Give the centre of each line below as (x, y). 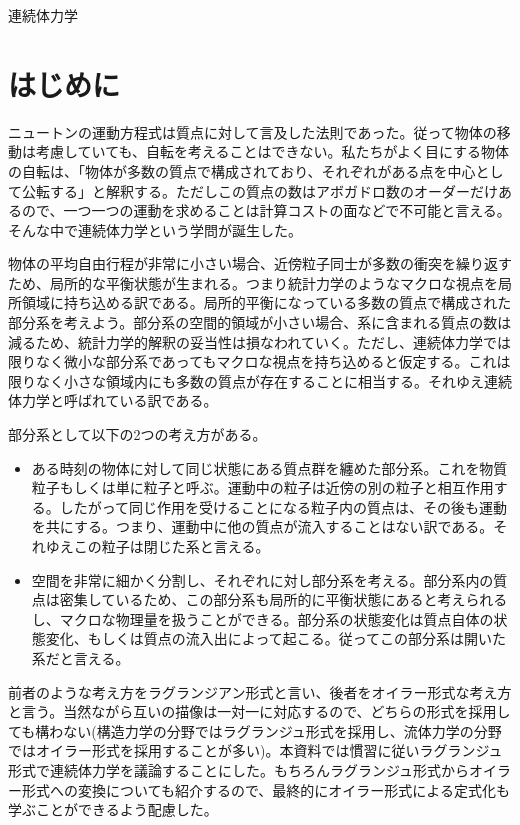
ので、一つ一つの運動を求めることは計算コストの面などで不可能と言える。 (266, 210)
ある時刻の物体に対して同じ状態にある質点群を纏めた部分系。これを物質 (269, 467)
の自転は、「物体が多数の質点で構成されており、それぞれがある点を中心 (242, 170)
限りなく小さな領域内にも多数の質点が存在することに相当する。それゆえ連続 (260, 380)
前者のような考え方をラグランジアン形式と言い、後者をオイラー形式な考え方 (260, 691)
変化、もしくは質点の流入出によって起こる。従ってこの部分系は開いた (275, 638)
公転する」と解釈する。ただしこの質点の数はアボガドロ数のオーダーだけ (259, 190)
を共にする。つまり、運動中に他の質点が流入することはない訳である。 (262, 526)
